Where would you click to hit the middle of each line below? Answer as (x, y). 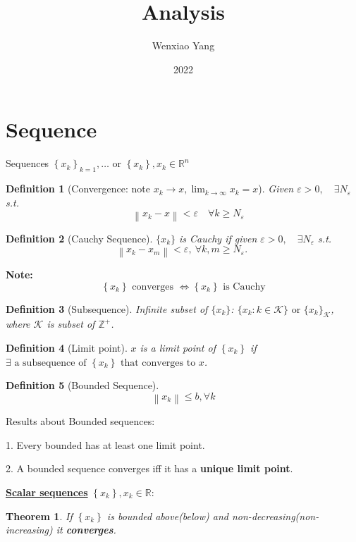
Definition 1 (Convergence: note (78, 189)
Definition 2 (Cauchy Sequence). (79, 238)
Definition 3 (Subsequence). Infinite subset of (107, 308)
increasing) (29, 530)
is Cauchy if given (218, 238)
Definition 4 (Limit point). (67, 347)
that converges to (158, 363)
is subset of (71, 324)
